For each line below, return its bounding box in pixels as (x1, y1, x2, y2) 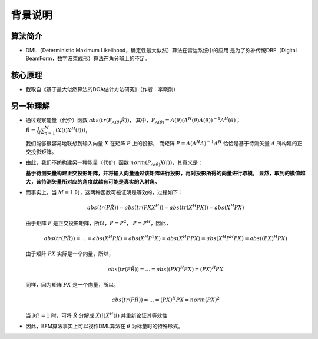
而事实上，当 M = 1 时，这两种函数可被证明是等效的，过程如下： (25, 189, 184, 196)
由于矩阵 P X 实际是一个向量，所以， (25, 250, 114, 257)
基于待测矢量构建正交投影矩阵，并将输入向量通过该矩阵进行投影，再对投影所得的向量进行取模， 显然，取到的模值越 (25, 169, 306, 177)
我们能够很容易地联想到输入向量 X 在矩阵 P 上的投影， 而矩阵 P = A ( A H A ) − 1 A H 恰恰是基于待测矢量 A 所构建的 (25, 139, 297, 147)
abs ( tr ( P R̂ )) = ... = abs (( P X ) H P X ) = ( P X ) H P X (107, 265, 224, 272)
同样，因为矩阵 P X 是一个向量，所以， (25, 281, 119, 288)
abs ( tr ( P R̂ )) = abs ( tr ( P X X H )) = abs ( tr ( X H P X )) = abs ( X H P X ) (87, 203, 244, 211)
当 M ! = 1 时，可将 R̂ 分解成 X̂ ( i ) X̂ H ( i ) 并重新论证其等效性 (25, 311, 168, 319)
